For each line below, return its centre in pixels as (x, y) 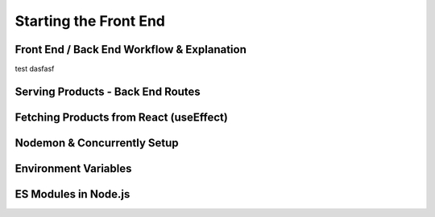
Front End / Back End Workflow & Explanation (131, 49)
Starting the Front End (90, 21)
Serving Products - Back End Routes (108, 91)
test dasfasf (35, 69)
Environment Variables (73, 168)
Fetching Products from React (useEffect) (122, 117)
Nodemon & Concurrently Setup (97, 143)
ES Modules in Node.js (72, 194)
